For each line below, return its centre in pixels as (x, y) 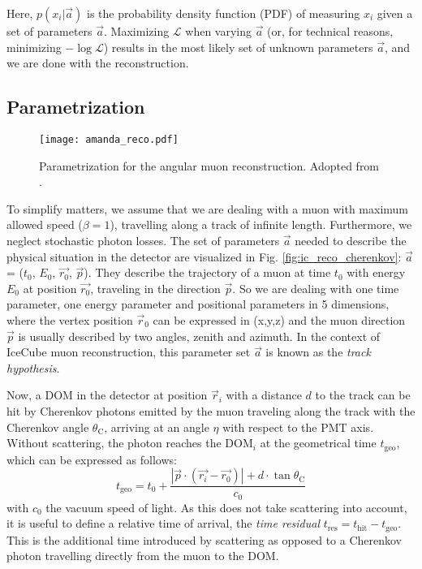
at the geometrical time (318, 443)
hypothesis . (33, 367)
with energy (376, 272)
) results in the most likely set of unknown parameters (238, 47)
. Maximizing (137, 31)
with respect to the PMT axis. (298, 427)
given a (395, 13)
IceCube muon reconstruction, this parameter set (129, 352)
